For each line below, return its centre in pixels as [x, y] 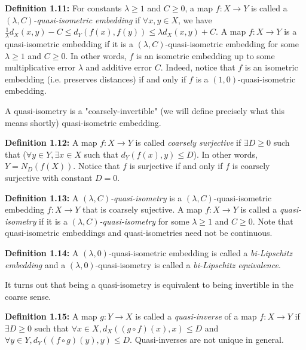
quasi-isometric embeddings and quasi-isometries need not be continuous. [139, 233]
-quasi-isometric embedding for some [232, 44]
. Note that [273, 221]
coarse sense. [28, 296]
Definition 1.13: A [42, 197]
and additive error [119, 67]
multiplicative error [40, 67]
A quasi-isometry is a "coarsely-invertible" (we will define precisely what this [145, 110]
